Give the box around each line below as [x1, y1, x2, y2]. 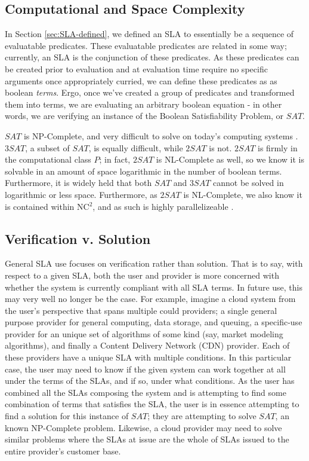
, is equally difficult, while [88, 141, 183, 154]
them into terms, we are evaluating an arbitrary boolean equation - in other [5, 97, 282, 110]
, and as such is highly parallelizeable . [92, 200, 234, 212]
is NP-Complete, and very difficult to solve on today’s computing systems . [23, 129, 298, 142]
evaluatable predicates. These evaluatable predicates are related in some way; [5, 39, 287, 51]
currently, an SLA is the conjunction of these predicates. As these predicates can [5, 51, 299, 63]
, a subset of [25, 141, 70, 154]
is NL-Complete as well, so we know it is [156, 153, 304, 166]
